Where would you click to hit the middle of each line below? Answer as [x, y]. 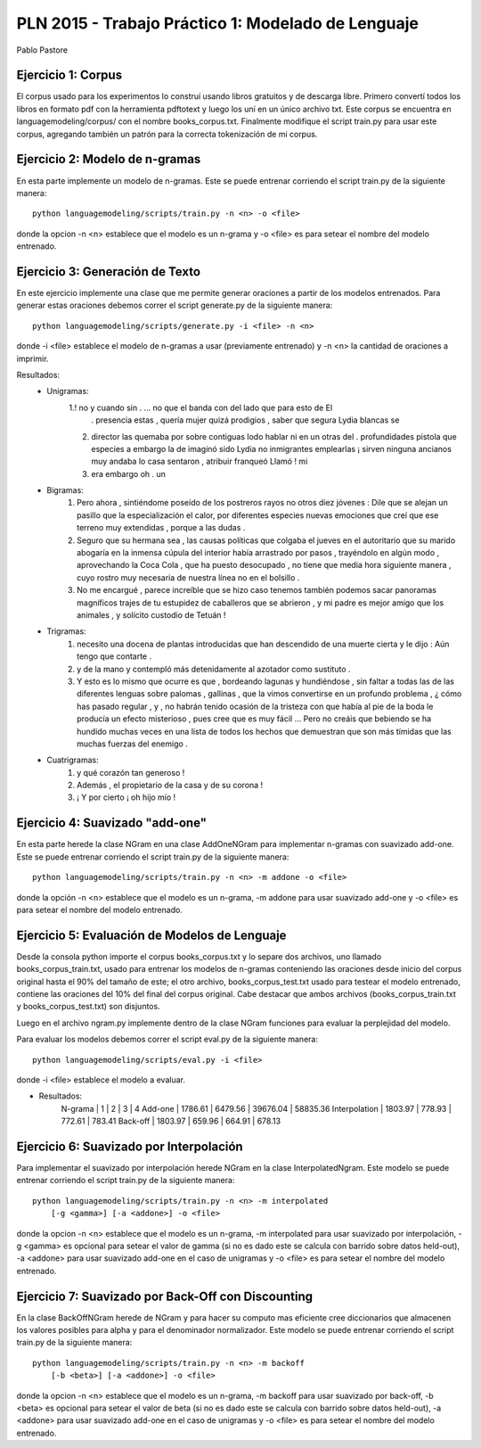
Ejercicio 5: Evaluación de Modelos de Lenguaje [151, 935]
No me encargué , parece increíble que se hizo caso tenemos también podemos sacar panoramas [257, 590]
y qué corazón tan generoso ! [131, 772]
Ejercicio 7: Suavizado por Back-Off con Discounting [165, 1296]
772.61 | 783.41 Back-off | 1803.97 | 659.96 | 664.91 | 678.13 [171, 1121]
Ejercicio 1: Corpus [69, 75]
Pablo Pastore [42, 50]
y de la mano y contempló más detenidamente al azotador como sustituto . [214, 669]
